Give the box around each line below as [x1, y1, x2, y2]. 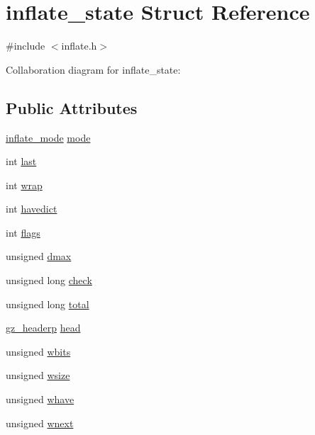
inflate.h [61, 38, 97, 53]
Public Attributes [6, 96, 138, 118]
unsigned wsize [6, 368, 70, 383]
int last [6, 154, 37, 169]
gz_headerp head [6, 320, 81, 335]
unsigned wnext [6, 415, 74, 430]
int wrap [6, 177, 43, 192]
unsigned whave [6, 392, 74, 407]
